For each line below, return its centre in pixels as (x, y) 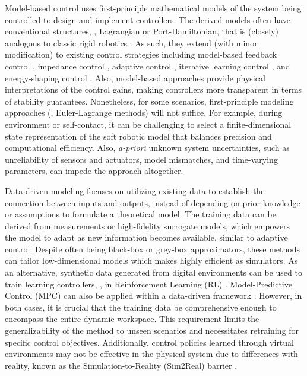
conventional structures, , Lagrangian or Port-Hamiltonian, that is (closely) (142, 31)
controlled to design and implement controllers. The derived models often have (148, 19)
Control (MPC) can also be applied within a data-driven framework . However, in (153, 296)
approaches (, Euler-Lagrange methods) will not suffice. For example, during (144, 113)
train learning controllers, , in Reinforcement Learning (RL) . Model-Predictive (148, 284)
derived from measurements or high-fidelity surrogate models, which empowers (148, 225)
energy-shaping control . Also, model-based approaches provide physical (135, 78)
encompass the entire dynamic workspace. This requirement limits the (132, 319)
